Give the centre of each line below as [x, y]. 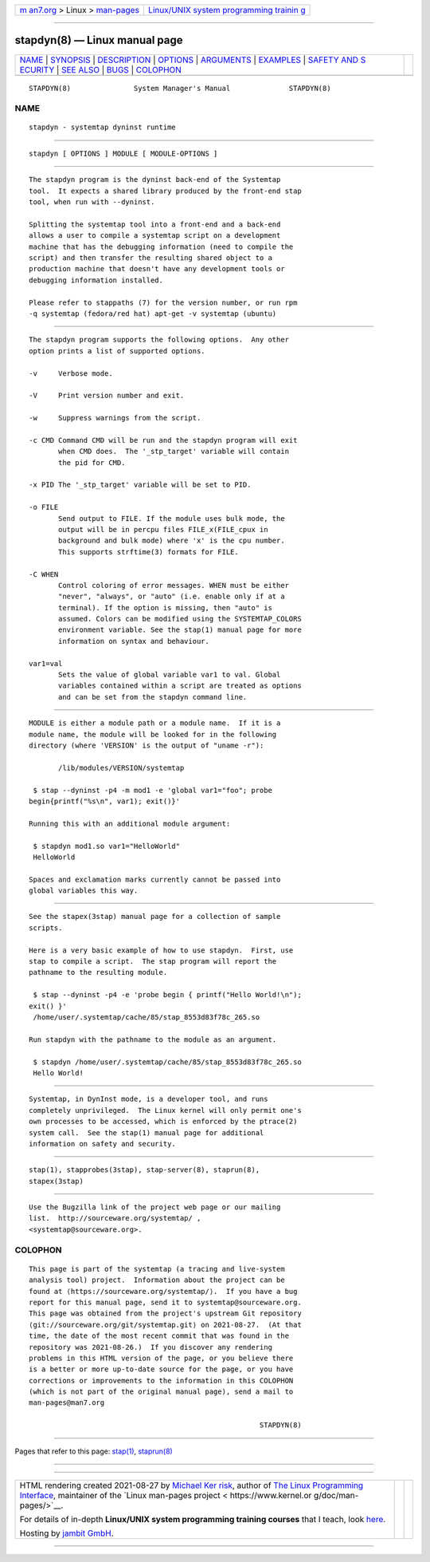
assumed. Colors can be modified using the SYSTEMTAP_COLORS [180, 619]
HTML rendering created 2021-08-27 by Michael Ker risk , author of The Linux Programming [192, 1485]
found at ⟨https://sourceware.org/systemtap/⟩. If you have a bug [163, 1291]
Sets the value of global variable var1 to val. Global [170, 675]
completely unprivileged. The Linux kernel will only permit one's [165, 1110]
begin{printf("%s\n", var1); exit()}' [105, 801]
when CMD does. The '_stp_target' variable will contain [174, 452]
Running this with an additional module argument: [130, 823]
